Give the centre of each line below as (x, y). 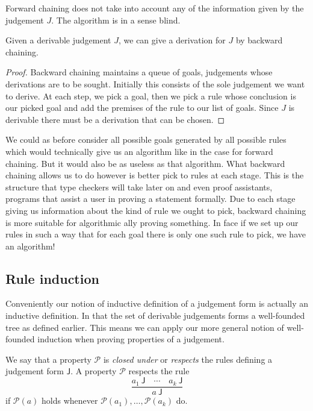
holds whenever (70, 400)
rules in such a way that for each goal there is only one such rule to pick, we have (156, 234)
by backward (259, 40)
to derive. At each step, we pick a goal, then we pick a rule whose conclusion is (151, 96)
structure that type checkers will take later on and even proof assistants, (139, 187)
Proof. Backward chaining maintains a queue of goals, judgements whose (139, 72)
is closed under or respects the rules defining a (188, 359)
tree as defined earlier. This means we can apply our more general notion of (145, 327)
